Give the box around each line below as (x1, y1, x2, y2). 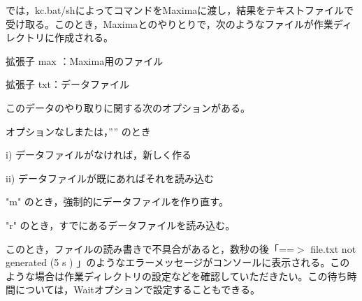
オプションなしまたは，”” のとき (6, 124, 151, 138)
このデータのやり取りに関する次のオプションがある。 (6, 100, 250, 115)
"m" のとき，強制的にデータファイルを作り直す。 (6, 194, 229, 209)
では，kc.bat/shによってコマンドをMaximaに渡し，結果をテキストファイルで (6, 3, 354, 17)
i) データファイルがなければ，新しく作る (6, 147, 191, 162)
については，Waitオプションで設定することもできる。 (15, 282, 261, 297)
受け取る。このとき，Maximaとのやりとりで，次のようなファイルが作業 (6, 16, 333, 31)
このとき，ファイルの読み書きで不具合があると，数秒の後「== (6, 241, 294, 256)
